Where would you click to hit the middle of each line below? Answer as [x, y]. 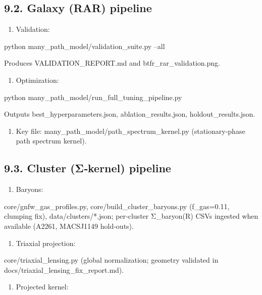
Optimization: [37, 80]
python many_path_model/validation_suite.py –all [85, 46]
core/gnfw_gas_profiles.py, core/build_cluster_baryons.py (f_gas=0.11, [117, 206]
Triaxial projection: [46, 243]
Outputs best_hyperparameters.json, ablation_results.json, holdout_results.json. [130, 114]
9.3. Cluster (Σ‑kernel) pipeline [88, 168]
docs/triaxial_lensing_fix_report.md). [64, 269]
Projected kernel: [42, 287]
